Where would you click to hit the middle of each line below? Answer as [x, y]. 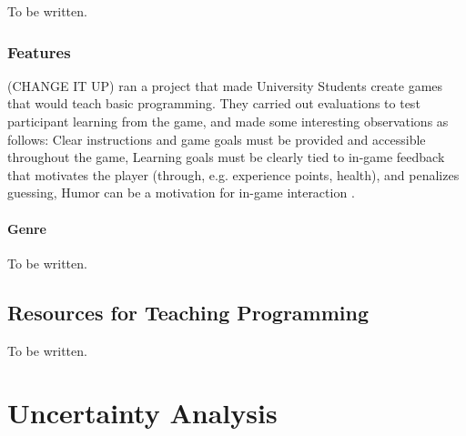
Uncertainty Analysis [142, 413]
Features [39, 51]
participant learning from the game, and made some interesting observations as [228, 121]
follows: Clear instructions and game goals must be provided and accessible [217, 139]
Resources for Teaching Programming [188, 312]
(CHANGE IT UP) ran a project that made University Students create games [225, 85]
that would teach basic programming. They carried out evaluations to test [214, 103]
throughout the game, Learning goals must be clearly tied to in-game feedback [226, 157]
